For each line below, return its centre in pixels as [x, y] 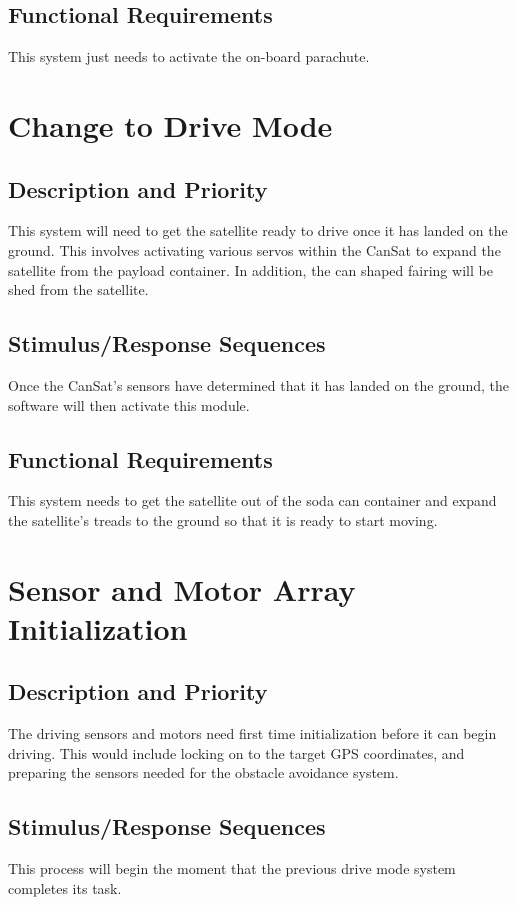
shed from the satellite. [78, 289]
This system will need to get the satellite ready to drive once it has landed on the [258, 230]
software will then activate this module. [129, 404]
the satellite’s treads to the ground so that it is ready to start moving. [223, 519]
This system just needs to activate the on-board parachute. [189, 56]
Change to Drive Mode [170, 124]
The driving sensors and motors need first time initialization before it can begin [252, 733]
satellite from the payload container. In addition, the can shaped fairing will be [250, 269]
